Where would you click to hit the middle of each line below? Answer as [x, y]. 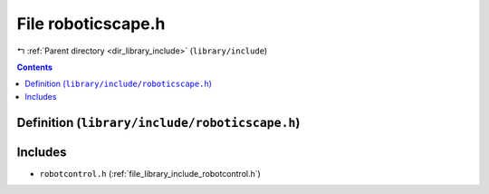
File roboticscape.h [91, 24]
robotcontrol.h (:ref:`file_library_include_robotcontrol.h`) [150, 173]
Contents [35, 67]
